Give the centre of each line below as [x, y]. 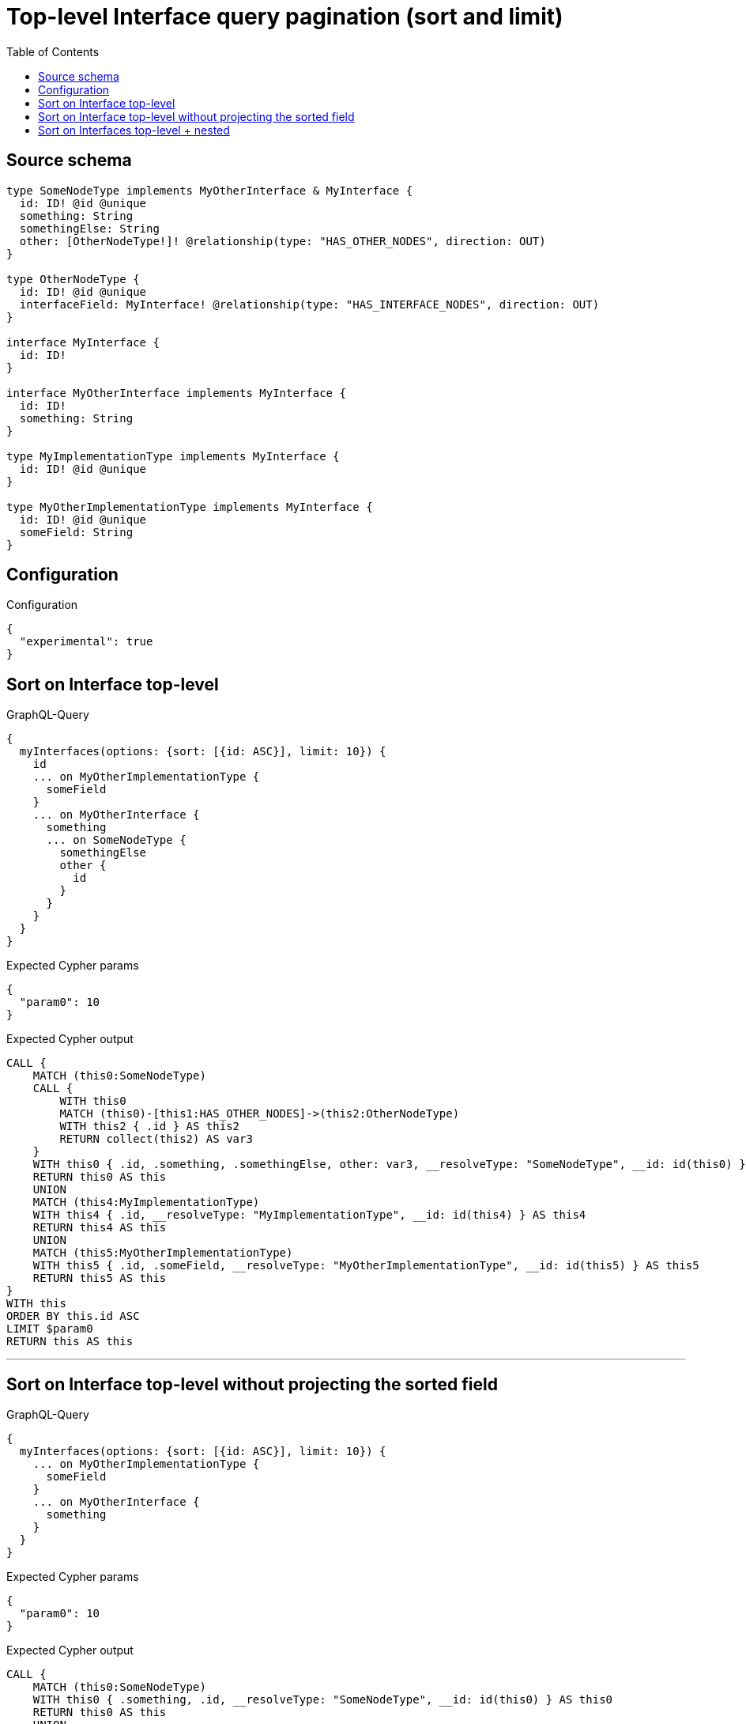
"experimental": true [86, 642]
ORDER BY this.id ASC [73, 1316]
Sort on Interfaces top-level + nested [134, 130]
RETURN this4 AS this [100, 1228]
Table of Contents [53, 51]
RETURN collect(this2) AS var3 [156, 1139]
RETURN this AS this [70, 1342]
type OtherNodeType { [73, 279]
